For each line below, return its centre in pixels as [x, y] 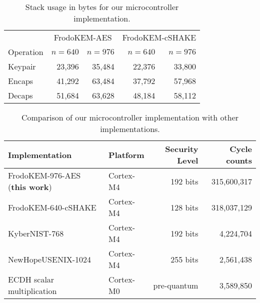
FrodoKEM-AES [83, 37]
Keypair [22, 66]
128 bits [184, 207]
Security [182, 149]
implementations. [130, 129]
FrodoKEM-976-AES [44, 175]
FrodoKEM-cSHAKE [159, 37]
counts [239, 160]
